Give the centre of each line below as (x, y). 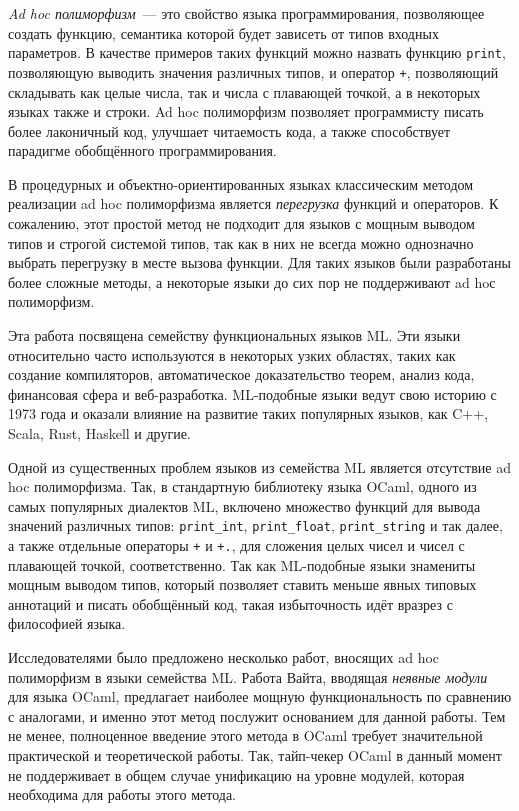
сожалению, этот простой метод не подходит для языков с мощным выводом (241, 223)
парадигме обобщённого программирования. (142, 150)
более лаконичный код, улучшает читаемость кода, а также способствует (229, 130)
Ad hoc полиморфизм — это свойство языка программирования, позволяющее (246, 13)
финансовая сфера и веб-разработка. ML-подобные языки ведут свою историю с (252, 393)
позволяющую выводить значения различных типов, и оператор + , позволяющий (253, 71)
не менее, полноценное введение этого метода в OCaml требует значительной (245, 735)
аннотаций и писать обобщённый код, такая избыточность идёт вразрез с (230, 603)
